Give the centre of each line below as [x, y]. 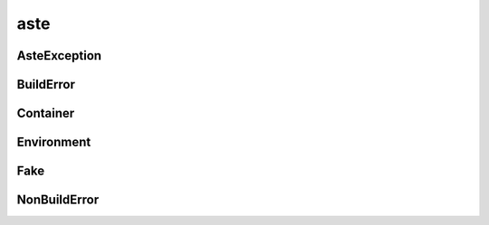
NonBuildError [58, 200]
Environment [54, 142]
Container [46, 113]
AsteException [59, 56]
